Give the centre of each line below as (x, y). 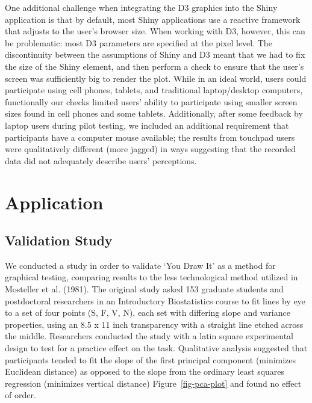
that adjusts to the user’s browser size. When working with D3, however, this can (155, 31)
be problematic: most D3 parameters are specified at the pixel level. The (139, 42)
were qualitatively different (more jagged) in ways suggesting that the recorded (151, 149)
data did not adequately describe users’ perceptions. (101, 160)
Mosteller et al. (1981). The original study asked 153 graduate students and (144, 289)
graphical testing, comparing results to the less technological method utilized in (151, 277)
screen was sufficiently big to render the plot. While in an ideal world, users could (156, 78)
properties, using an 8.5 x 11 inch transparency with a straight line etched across (154, 324)
